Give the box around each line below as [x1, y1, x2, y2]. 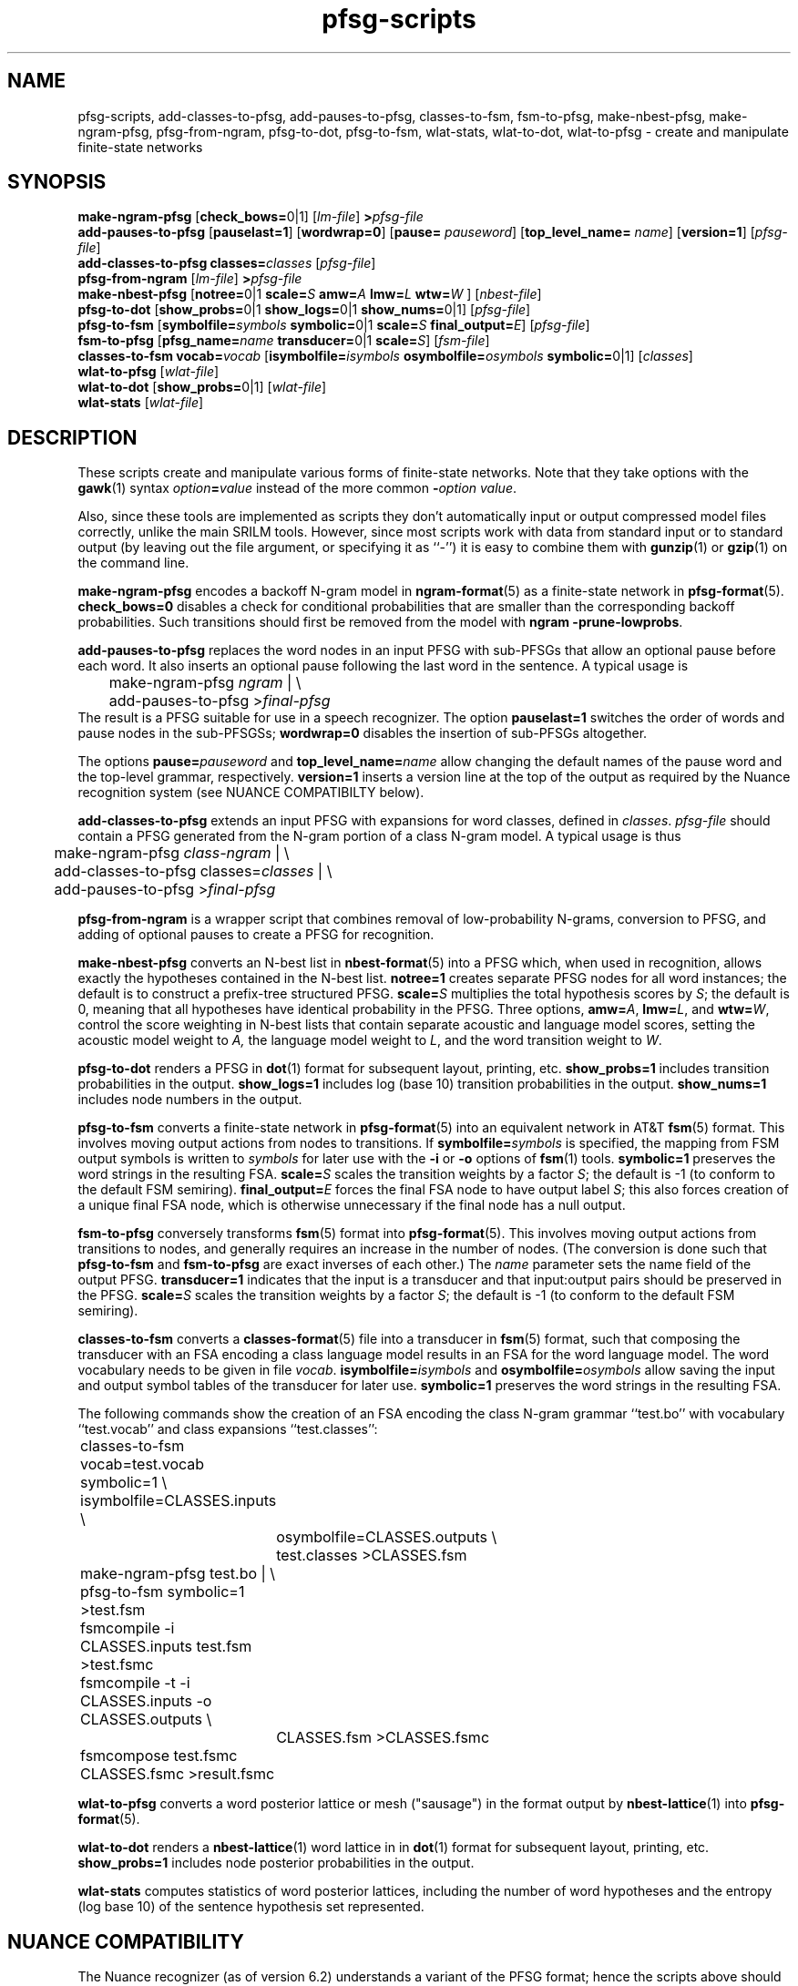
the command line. [77, 555, 189, 571]
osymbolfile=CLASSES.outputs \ [276, 1528, 497, 1547]
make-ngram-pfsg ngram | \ [108, 673, 302, 692]
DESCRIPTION [7, 425, 138, 449]
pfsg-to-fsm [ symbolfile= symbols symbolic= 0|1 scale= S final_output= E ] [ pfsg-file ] [77, 317, 590, 333]
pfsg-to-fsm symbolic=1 [80, 1582, 245, 1602]
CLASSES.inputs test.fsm [80, 1637, 252, 1656]
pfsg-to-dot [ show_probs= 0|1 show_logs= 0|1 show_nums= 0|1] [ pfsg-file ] [77, 302, 531, 318]
